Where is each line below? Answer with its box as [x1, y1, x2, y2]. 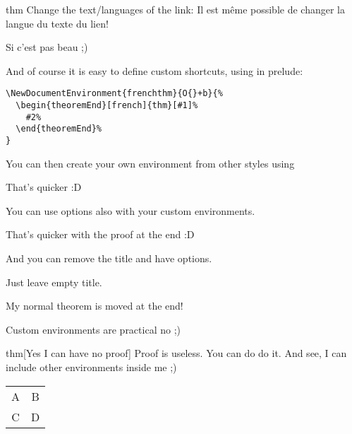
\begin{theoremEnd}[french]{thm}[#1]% [16, 100, 198, 111]
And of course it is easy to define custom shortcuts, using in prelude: [6, 63, 303, 78]
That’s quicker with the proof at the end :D [6, 227, 195, 242]
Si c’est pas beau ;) [6, 40, 88, 54]
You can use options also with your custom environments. [6, 203, 255, 218]
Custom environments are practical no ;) [6, 322, 181, 336]
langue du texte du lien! [6, 16, 109, 30]
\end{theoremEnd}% [16, 124, 102, 134]
